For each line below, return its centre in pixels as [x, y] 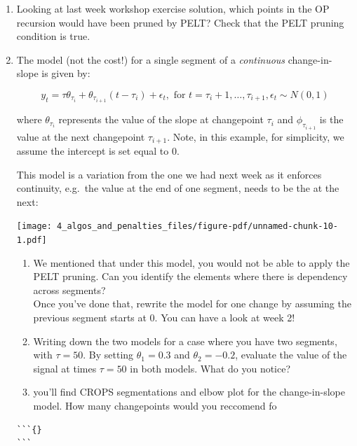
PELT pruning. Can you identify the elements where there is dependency [190, 276]
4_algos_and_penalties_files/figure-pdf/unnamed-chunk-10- [197, 227]
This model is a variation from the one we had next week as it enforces [169, 174]
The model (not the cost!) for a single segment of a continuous [151, 59]
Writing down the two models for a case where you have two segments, [185, 341]
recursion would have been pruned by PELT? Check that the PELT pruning [180, 22]
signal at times [65, 368]
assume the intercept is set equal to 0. [98, 150]
